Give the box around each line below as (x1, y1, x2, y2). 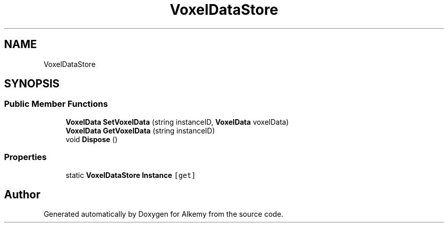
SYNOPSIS (4, 77, 60, 90)
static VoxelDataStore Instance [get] (65, 170, 196, 179)
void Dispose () (65, 134, 118, 144)
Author (4, 188, 40, 201)
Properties (4, 152, 47, 163)
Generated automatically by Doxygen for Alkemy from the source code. (43, 210, 283, 219)
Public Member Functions (4, 99, 108, 109)
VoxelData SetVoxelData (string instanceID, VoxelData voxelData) (65, 117, 289, 126)
